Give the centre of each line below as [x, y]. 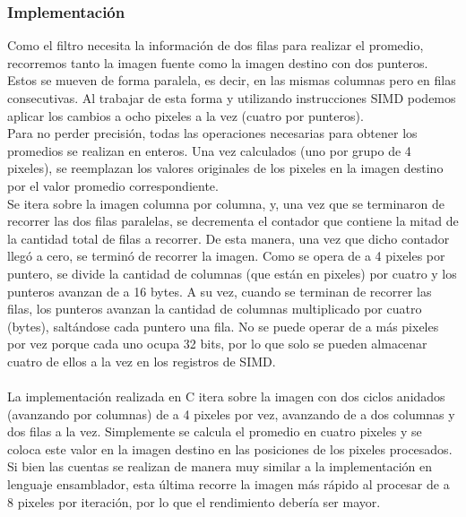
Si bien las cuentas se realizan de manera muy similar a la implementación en [220, 466]
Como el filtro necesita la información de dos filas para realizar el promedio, [216, 45]
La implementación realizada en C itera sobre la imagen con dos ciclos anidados [226, 396]
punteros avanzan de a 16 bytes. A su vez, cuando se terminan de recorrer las [220, 291]
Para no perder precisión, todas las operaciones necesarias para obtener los [212, 133]
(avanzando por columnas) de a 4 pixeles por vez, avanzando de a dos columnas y [231, 414]
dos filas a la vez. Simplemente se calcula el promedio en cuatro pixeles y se [215, 431]
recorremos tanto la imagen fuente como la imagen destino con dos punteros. [218, 62]
